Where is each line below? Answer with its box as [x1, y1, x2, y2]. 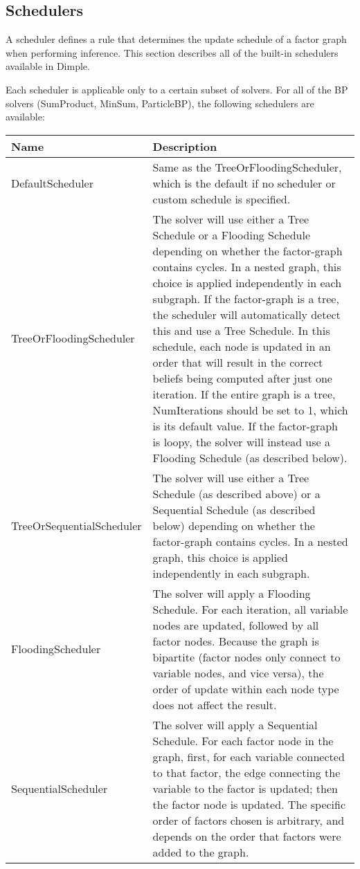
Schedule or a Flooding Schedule [152, 226, 311, 243]
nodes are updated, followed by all [152, 616, 319, 633]
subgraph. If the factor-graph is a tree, [152, 290, 339, 307]
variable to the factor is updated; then [152, 780, 338, 796]
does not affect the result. [152, 696, 277, 713]
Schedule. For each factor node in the [152, 732, 334, 749]
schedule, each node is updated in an [152, 338, 331, 354]
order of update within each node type [152, 680, 339, 697]
